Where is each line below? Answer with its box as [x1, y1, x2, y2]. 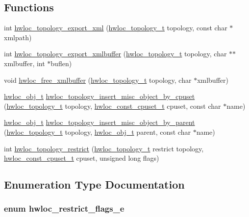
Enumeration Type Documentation [4, 177, 185, 192]
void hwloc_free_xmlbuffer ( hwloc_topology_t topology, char [4, 74, 192, 85]
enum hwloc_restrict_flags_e [4, 202, 124, 215]
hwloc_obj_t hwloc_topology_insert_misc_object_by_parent [4, 117, 195, 127]
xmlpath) [4, 32, 32, 42]
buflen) [50, 58, 72, 68]
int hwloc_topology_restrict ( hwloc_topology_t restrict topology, [4, 143, 204, 153]
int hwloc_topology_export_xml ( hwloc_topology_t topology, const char [4, 23, 227, 33]
